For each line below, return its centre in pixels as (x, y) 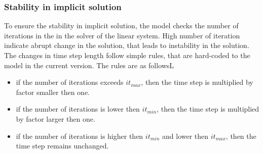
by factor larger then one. (55, 118)
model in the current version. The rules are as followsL (89, 65)
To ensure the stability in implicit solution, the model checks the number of (121, 25)
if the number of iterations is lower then (78, 109)
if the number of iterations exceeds (70, 82)
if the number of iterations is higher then (80, 136)
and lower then (185, 136)
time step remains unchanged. (62, 146)
